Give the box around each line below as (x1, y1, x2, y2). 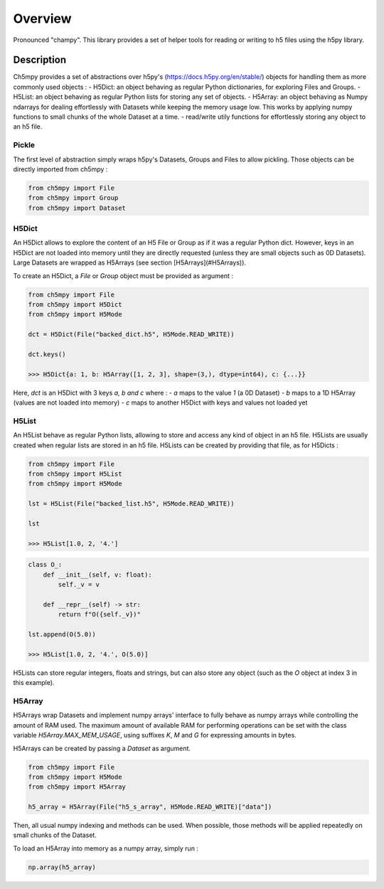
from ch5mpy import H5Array (28, 783, 126, 791)
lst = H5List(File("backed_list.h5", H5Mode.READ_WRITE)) (28, 500, 235, 508)
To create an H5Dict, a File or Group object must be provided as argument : (13, 271, 234, 280)
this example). (13, 678, 55, 687)
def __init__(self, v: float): (43, 570, 152, 579)
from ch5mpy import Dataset (28, 203, 126, 212)
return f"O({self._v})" (58, 610, 142, 619)
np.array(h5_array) (28, 863, 96, 871)
